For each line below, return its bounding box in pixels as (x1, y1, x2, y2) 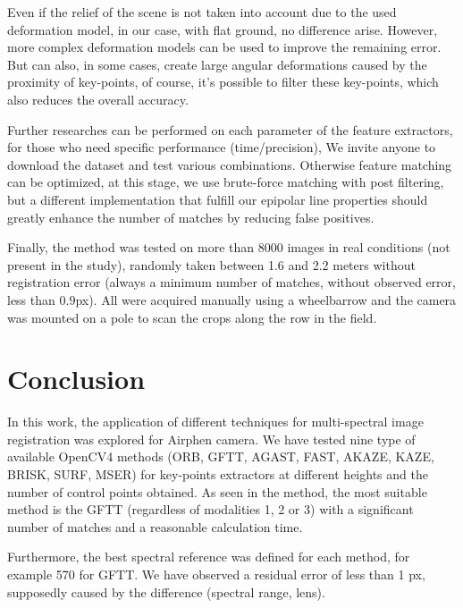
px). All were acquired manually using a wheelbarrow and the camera (75, 290, 457, 308)
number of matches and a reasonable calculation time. (7, 517, 303, 536)
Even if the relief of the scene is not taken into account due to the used (7, 3, 397, 21)
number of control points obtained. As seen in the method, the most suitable (7, 482, 427, 501)
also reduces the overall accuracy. (7, 89, 189, 108)
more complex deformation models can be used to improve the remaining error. (7, 38, 442, 56)
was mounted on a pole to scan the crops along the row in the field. (7, 308, 377, 326)
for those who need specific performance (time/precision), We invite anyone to (7, 138, 436, 156)
